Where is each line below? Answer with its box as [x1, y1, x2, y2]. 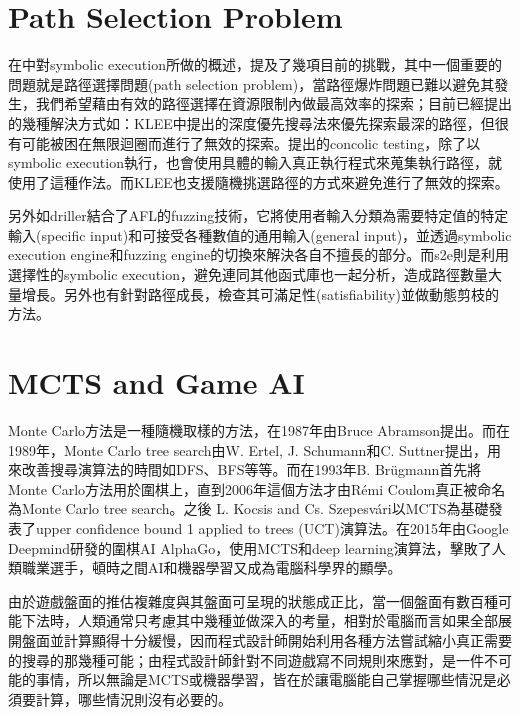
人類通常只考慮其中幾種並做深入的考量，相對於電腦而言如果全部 [77, 610, 498, 631]
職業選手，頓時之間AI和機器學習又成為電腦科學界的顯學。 [21, 557, 402, 578]
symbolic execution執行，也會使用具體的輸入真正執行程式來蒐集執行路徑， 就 [8, 152, 502, 173]
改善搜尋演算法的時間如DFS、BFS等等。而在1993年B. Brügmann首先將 [21, 459, 482, 480]
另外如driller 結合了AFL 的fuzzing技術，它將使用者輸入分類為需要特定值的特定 [8, 205, 509, 226]
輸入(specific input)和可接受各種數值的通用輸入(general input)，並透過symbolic [8, 224, 512, 245]
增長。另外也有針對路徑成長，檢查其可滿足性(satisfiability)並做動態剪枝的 [21, 283, 499, 304]
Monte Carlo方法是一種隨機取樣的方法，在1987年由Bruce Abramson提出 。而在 [8, 419, 511, 440]
